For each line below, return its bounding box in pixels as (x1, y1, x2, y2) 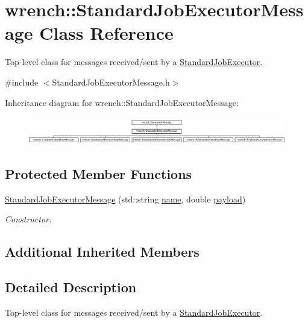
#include (5, 75, 39, 88)
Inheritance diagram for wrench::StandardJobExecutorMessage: (5, 96, 239, 108)
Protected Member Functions (5, 165, 192, 183)
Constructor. (5, 213, 52, 225)
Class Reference (39, 20, 174, 45)
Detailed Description (5, 278, 137, 296)
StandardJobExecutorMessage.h (52, 75, 170, 88)
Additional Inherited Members (5, 242, 200, 261)
